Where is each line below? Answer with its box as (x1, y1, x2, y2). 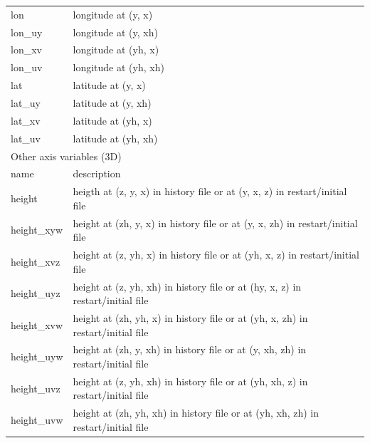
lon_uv (11, 60, 43, 75)
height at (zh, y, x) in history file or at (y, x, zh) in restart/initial (73, 215, 358, 230)
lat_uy (11, 95, 41, 110)
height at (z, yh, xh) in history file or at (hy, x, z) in (73, 278, 302, 293)
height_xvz (11, 254, 60, 269)
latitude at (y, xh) (73, 95, 152, 110)
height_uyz (11, 286, 60, 301)
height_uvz (11, 380, 60, 395)
